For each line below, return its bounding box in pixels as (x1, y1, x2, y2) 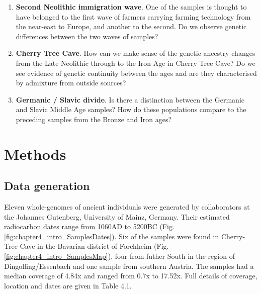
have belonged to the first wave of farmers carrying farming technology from (16, 11, 251, 22)
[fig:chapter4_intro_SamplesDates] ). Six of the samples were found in (4, 231, 219, 241)
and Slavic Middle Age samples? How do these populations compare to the (16, 104, 246, 115)
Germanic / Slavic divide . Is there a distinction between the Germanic (16, 94, 244, 105)
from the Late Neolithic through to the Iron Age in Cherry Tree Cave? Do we (16, 57, 255, 68)
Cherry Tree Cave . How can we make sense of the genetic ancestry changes (16, 48, 255, 58)
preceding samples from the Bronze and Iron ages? (16, 114, 172, 124)
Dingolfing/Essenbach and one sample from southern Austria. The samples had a (4, 260, 254, 271)
